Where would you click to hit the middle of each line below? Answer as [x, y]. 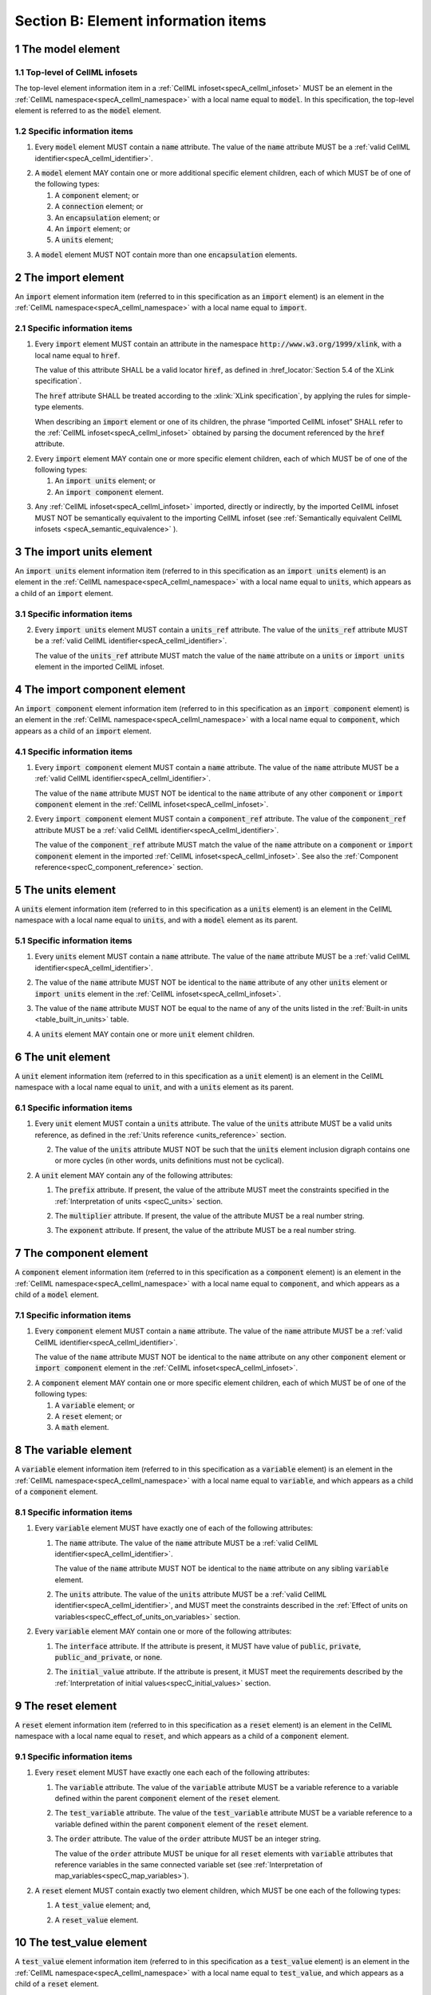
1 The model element [67, 49]
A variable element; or [95, 1405]
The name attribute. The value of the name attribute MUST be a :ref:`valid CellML [186, 1543]
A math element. [82, 1428]
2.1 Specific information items [74, 328]
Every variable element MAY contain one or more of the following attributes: [163, 1631]
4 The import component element [100, 689]
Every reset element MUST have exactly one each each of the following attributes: [172, 1772]
